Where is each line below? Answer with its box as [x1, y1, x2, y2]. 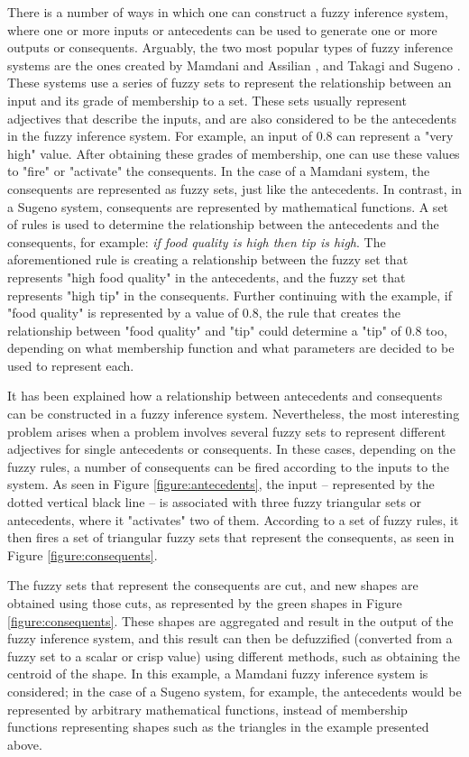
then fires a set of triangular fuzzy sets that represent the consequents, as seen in [7, 528, 455, 547]
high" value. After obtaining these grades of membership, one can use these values [7, 143, 460, 162]
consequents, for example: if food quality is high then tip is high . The [7, 232, 386, 251]
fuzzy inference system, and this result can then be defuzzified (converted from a [7, 629, 453, 648]
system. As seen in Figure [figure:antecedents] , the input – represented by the [7, 475, 435, 494]
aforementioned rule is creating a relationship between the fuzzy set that [7, 250, 409, 269]
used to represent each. [7, 355, 134, 374]
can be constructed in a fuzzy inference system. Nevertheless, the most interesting [7, 404, 460, 423]
